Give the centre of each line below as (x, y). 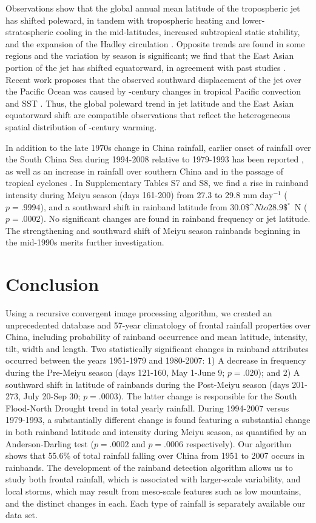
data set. (22, 515)
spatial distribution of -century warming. (81, 126)
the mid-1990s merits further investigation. (85, 242)
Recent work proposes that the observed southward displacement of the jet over (153, 79)
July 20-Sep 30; (52, 396)
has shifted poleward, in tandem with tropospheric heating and (123, 20)
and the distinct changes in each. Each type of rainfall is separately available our (156, 503)
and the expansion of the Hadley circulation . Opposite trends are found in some (155, 43)
